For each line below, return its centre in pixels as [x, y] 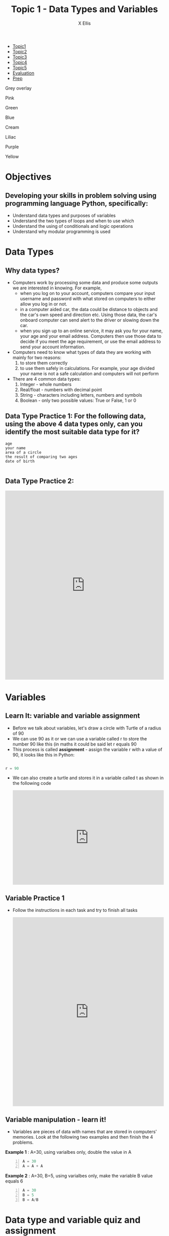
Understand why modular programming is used [61, 231]
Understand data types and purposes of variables [64, 215]
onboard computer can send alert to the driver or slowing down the [90, 320]
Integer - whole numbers [46, 384]
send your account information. [53, 347]
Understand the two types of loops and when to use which [73, 221]
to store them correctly [44, 363]
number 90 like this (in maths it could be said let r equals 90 [74, 744]
